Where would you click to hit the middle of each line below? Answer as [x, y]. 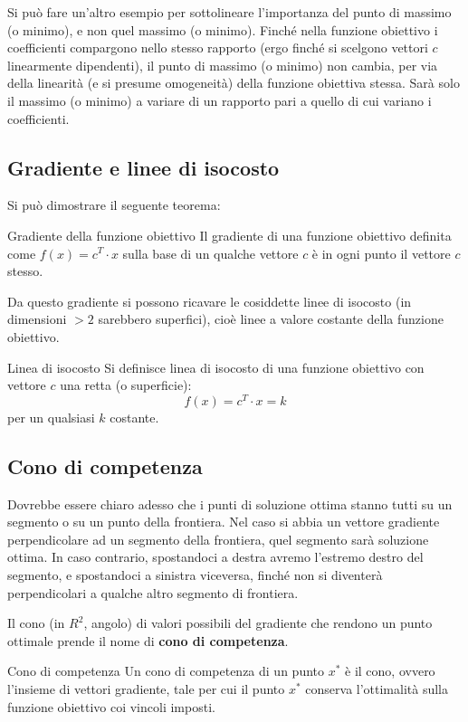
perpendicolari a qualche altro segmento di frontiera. [153, 592]
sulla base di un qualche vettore [210, 253]
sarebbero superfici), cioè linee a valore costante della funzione [271, 319]
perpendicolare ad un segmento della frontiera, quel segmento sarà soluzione [218, 539]
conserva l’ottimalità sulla [377, 688]
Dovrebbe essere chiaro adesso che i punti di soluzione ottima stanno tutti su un [230, 503]
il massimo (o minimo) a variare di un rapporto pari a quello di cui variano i [220, 100]
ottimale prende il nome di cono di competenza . [148, 640]
